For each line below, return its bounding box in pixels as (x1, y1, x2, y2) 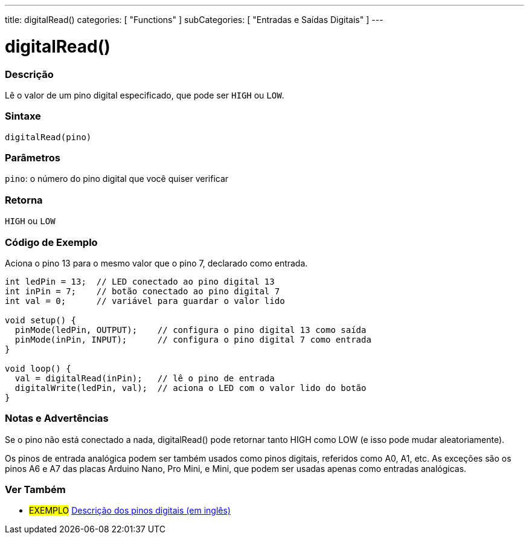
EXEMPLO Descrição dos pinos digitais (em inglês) (29, 505, 231, 516)
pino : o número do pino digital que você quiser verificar (5, 173, 229, 184)
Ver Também (5, 483, 66, 495)
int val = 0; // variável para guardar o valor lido (5, 295, 285, 306)
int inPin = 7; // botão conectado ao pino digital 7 (5, 286, 280, 296)
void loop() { (5, 363, 71, 373)
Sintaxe (5, 110, 41, 123)
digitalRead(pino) (5, 132, 92, 142)
